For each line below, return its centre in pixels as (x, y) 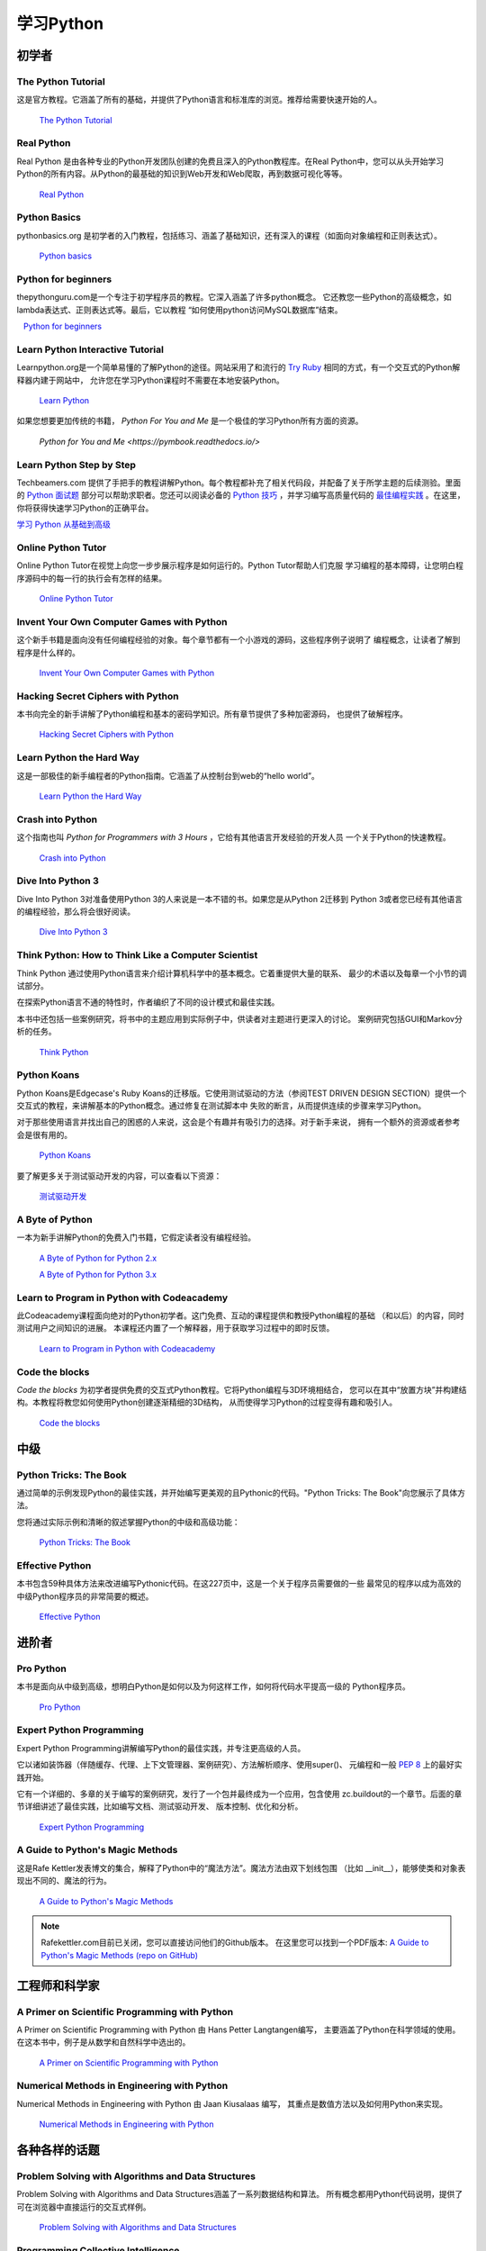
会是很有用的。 (44, 1135)
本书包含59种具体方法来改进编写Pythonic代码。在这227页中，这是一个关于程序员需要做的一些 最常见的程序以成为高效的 (239, 1584)
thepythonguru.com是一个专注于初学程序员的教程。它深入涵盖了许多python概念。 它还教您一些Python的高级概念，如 (234, 297)
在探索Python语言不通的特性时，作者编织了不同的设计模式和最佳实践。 (148, 1002)
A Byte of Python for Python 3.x (98, 1274)
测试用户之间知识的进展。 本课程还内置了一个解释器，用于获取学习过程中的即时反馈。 (175, 1328)
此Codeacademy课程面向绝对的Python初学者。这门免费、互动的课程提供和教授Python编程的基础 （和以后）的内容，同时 (241, 1315)
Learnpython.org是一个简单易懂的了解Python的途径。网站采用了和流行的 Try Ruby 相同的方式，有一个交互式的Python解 (238, 367)
